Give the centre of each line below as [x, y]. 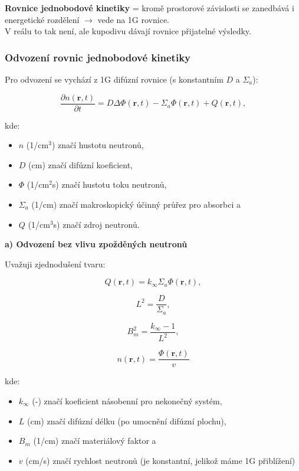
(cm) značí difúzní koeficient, [80, 164]
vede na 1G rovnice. [133, 19]
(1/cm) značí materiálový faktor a [95, 441]
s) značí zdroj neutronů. [96, 224]
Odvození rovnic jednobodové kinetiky [98, 57]
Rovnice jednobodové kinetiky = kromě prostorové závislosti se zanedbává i [149, 8]
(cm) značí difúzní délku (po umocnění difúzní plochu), [127, 421]
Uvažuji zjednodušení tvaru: [55, 264]
